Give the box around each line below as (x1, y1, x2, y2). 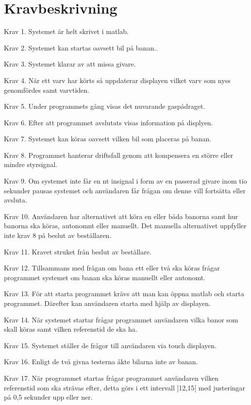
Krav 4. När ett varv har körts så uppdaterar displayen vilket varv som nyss (4, 75, 231, 85)
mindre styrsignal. (4, 159, 57, 169)
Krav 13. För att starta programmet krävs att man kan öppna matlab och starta (4, 288, 244, 299)
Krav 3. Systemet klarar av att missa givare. (4, 59, 136, 69)
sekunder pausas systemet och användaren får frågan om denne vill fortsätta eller (4, 185, 246, 195)
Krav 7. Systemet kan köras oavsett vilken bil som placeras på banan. (4, 134, 212, 144)
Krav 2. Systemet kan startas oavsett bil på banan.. (4, 42, 158, 52)
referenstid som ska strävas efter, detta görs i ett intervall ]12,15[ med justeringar (4, 382, 246, 392)
